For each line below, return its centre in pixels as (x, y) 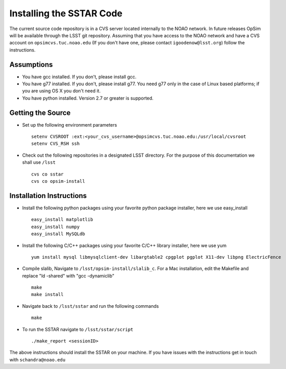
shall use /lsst (39, 162)
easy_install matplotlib (62, 220)
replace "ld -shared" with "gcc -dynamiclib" (68, 276)
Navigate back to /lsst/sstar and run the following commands (90, 306)
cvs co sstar (47, 174)
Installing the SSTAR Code (66, 13)
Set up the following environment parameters (70, 125)
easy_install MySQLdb (58, 234)
